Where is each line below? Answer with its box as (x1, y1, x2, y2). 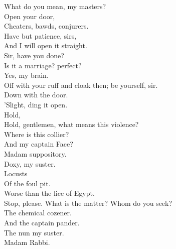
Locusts (4, 168, 28, 179)
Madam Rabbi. (4, 237, 50, 247)
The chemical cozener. (4, 207, 72, 218)
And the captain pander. (4, 217, 80, 228)
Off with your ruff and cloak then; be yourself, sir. (4, 79, 158, 90)
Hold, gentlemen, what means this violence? (4, 119, 139, 130)
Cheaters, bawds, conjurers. (4, 21, 89, 31)
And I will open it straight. (4, 40, 87, 51)
